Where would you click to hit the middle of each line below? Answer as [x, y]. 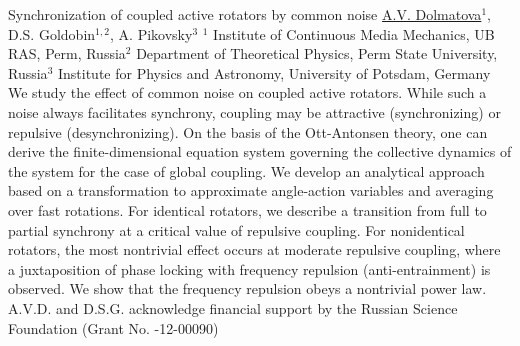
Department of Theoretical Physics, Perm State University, [317, 53]
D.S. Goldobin [52, 33]
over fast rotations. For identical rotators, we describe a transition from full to [247, 209]
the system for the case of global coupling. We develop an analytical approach [246, 170]
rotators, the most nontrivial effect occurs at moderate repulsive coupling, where [254, 249]
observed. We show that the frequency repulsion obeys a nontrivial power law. [247, 288]
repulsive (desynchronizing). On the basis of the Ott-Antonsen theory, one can [248, 131]
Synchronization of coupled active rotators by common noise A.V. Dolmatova [245, 14]
